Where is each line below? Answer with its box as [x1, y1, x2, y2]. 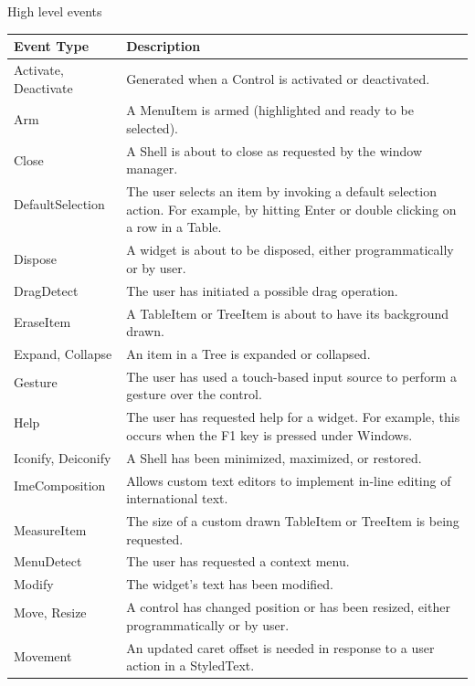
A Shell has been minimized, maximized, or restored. [126, 448, 422, 467]
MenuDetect [14, 552, 82, 571]
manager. [126, 159, 178, 178]
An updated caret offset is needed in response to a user [126, 638, 435, 657]
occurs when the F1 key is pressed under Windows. [126, 425, 413, 444]
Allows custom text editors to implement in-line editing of [126, 470, 451, 490]
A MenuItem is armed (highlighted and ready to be [126, 100, 414, 120]
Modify [14, 575, 54, 594]
